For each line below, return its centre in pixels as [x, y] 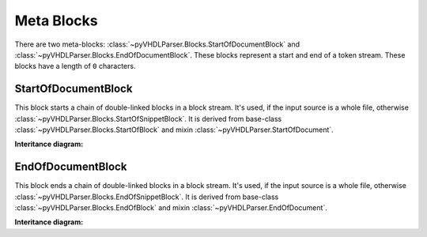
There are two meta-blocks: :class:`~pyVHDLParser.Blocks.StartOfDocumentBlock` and [157, 44]
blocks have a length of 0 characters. [75, 66]
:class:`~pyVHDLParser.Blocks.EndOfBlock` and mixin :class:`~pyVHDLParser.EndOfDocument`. [171, 208]
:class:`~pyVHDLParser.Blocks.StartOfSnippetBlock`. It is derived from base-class [148, 118]
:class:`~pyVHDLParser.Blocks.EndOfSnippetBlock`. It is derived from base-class [147, 197]
